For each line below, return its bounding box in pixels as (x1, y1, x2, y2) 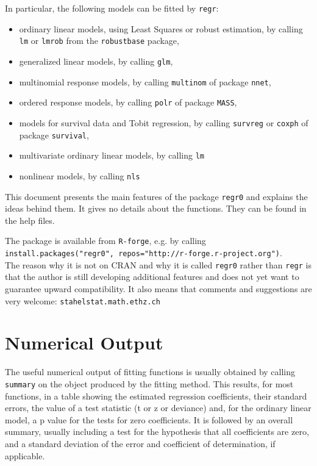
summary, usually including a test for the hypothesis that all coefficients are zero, (5, 425, 309, 438)
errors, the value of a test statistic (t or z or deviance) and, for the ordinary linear (5, 401, 312, 414)
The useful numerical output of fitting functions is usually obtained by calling (5, 365, 296, 378)
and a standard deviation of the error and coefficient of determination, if (5, 437, 276, 450)
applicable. (5, 449, 45, 462)
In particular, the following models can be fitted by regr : (5, 2, 219, 14)
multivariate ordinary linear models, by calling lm (19, 149, 204, 162)
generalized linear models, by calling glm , (19, 54, 173, 67)
